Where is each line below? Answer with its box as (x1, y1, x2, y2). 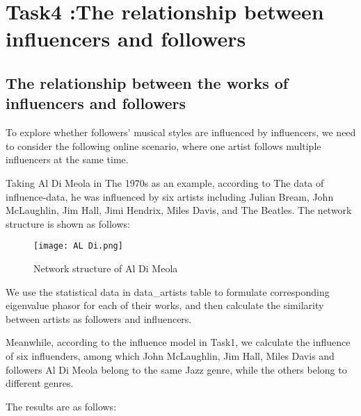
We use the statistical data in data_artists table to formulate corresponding (6, 284, 330, 299)
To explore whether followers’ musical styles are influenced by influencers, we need (6, 125, 356, 140)
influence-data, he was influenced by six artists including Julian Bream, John (6, 189, 334, 203)
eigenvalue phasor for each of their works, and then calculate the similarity (6, 298, 324, 313)
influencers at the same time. (6, 152, 129, 167)
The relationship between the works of (6, 72, 289, 93)
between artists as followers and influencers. (6, 311, 192, 326)
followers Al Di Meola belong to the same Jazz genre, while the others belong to (6, 362, 347, 376)
